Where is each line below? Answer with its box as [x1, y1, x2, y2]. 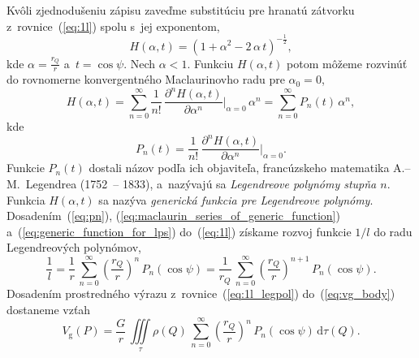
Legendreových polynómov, [6, 239, 141, 256]
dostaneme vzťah [6, 300, 91, 317]
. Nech [123, 54, 156, 71]
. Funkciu [187, 54, 234, 71]
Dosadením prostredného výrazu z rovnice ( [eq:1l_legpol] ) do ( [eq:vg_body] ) [6, 285, 395, 302]
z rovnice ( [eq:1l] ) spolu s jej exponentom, [6, 17, 220, 34]
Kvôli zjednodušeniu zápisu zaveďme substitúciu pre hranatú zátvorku [6, 2, 355, 18]
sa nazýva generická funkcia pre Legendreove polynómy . [98, 191, 374, 208]
